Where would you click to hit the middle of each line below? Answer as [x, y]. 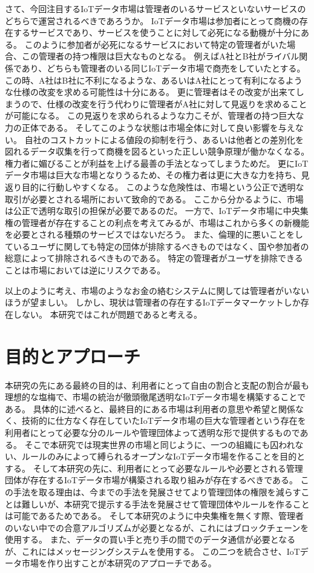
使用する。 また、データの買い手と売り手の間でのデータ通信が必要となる [150, 539]
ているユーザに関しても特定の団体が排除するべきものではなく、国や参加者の [157, 246]
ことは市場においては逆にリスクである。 [85, 270]
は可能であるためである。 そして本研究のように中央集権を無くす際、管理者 [154, 516]
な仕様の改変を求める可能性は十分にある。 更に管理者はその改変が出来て [150, 92]
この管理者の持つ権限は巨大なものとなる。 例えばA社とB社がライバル [160, 56]
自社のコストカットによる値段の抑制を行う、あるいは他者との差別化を [164, 139]
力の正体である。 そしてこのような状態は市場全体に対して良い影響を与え [150, 127]
